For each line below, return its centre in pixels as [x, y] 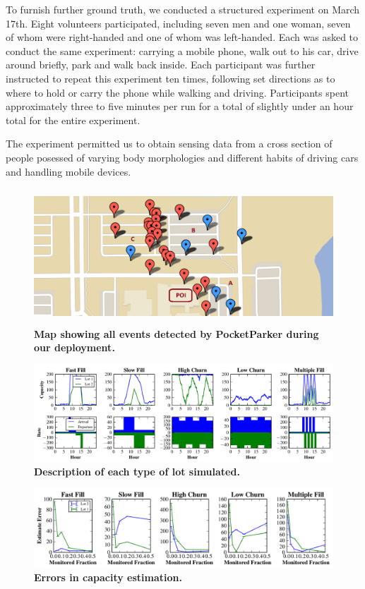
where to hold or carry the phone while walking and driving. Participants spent [177, 92]
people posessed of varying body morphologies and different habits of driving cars [182, 157]
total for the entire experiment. [73, 120]
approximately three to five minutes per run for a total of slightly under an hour [180, 106]
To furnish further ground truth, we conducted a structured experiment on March [183, 9]
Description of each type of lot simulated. [137, 472]
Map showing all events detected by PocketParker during [176, 333]
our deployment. [74, 347]
